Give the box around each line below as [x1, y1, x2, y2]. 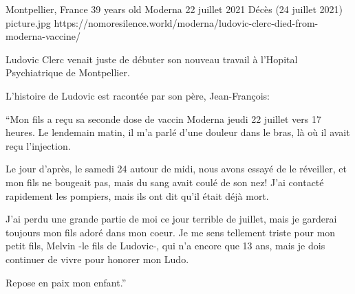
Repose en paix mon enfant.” [6, 275, 127, 289]
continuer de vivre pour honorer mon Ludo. [6, 251, 189, 266]
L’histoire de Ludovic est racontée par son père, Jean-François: [6, 88, 270, 102]
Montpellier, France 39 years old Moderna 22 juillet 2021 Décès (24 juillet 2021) [6, 2, 343, 16]
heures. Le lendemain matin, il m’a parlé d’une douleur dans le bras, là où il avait [6, 125, 350, 139]
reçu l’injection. [6, 138, 71, 152]
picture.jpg [6, 15, 51, 30]
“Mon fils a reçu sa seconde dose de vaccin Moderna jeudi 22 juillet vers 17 [6, 111, 321, 126]
